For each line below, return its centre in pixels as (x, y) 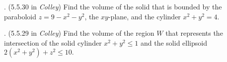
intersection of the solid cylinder (53, 42)
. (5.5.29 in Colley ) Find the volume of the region (79, 33)
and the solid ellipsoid (174, 42)
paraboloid (20, 16)
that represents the (194, 33)
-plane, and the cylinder (144, 16)
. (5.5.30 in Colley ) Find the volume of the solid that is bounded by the (113, 6)
